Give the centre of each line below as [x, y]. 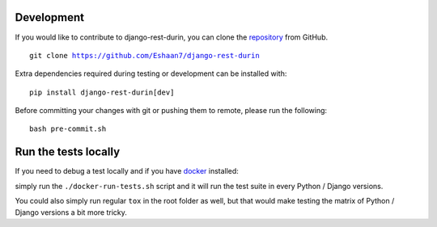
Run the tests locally [68, 152]
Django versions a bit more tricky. [71, 212]
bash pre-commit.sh [68, 129]
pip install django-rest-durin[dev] [102, 92]
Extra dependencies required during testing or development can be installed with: [151, 74]
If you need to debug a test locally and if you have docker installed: [127, 171]
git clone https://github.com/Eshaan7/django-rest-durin [145, 55]
